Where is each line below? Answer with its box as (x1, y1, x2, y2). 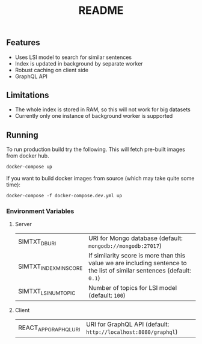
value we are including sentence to (88, 259, 188, 268)
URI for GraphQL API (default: (86, 320, 170, 328)
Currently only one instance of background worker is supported (14, 112, 173, 120)
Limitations (6, 90, 49, 100)
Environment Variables (6, 207, 75, 215)
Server (14, 221, 32, 228)
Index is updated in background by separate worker (14, 60, 143, 67)
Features (6, 37, 40, 48)
